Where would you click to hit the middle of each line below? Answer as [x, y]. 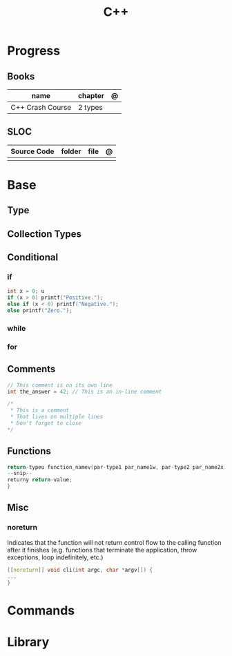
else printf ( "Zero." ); [40, 311]
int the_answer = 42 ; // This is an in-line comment [85, 392]
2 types [90, 107]
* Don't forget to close [46, 423]
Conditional [33, 257]
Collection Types [44, 234]
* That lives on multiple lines [57, 417]
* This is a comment [40, 411]
